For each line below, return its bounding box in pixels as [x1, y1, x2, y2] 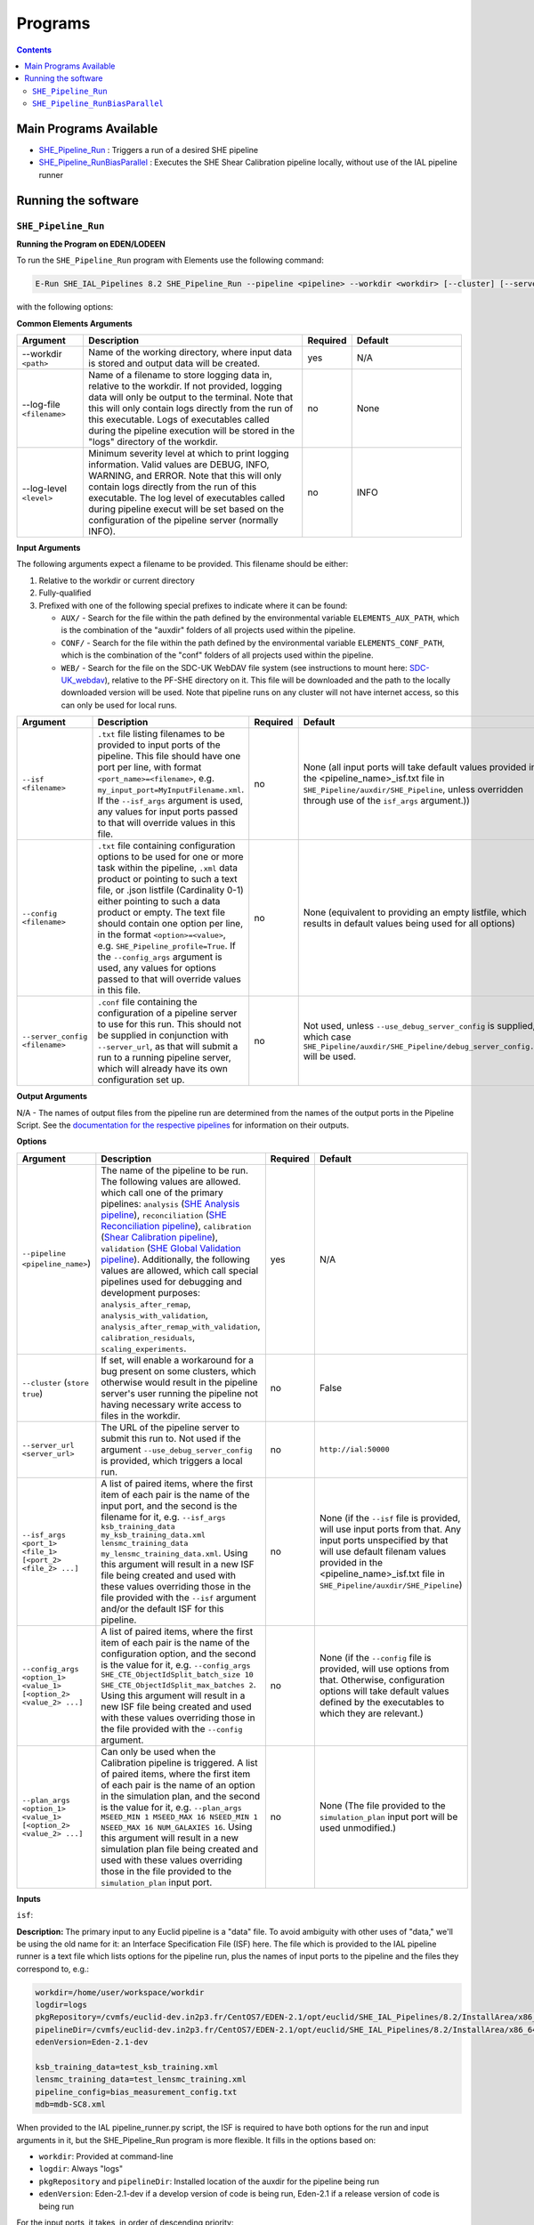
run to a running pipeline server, [97, 1051, 231, 1064]
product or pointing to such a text [97, 873, 238, 886]
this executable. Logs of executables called [88, 414, 271, 426]
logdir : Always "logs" [38, 2164, 124, 2174]
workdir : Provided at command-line [38, 2150, 174, 2162]
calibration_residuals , [101, 1331, 196, 1343]
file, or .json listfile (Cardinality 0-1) [97, 884, 244, 896]
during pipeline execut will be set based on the [88, 503, 284, 515]
